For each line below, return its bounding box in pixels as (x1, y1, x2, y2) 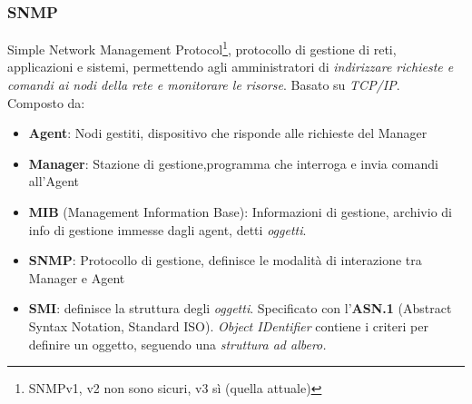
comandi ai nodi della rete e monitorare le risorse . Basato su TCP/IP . (7, 75, 400, 94)
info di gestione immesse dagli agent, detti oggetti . (28, 220, 307, 239)
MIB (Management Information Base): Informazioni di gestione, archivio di (28, 202, 452, 222)
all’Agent (28, 172, 80, 191)
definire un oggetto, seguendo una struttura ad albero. (28, 334, 327, 353)
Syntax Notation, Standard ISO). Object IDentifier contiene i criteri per (28, 317, 428, 335)
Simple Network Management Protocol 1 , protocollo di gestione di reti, (7, 37, 397, 58)
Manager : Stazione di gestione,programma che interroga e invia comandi (28, 153, 438, 172)
